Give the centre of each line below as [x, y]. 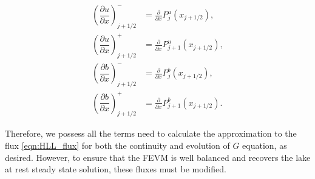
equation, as [265, 145]
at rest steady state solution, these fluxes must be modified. [116, 169]
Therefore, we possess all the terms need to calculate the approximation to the [151, 133]
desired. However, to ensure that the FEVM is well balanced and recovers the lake [158, 157]
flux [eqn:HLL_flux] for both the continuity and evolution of [117, 145]
